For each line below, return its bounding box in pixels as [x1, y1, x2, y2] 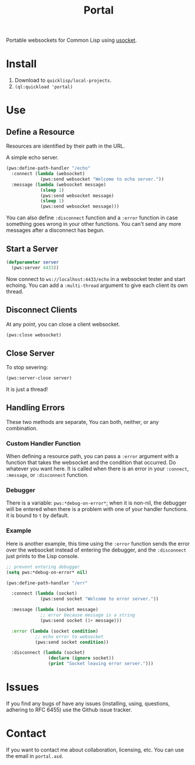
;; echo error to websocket [35, 633, 104, 640]
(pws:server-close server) [6, 375, 72, 381]
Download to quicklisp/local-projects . [14, 77, 112, 84]
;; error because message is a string [40, 612, 135, 618]
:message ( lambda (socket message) [11, 607, 99, 613]
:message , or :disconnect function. [6, 472, 89, 479]
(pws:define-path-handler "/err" [6, 580, 88, 586]
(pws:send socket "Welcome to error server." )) [40, 596, 159, 602]
